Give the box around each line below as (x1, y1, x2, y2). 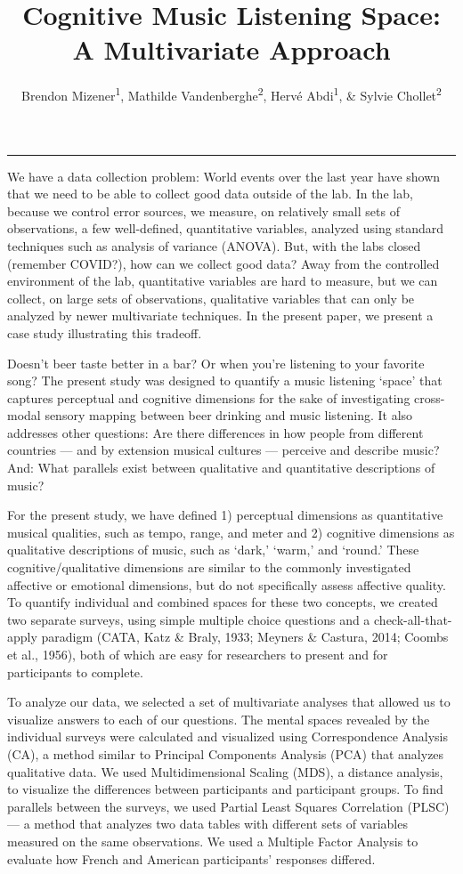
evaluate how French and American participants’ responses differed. (7, 849, 376, 868)
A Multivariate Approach (72, 31, 391, 68)
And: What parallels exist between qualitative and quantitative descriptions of (7, 458, 435, 477)
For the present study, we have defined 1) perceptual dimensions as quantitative (7, 506, 443, 524)
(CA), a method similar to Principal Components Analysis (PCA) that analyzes (7, 744, 444, 763)
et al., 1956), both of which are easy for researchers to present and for (7, 645, 388, 663)
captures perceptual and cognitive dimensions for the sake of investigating (7, 388, 410, 407)
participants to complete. (7, 662, 143, 681)
